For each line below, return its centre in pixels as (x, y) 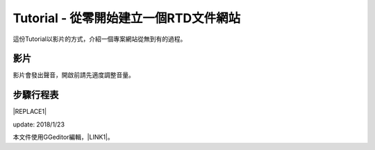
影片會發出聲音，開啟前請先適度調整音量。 (74, 75)
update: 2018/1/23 (39, 124)
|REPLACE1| (30, 112)
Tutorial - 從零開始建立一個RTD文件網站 (127, 18)
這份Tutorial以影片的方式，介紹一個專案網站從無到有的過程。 (100, 39)
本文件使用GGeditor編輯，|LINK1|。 (63, 137)
